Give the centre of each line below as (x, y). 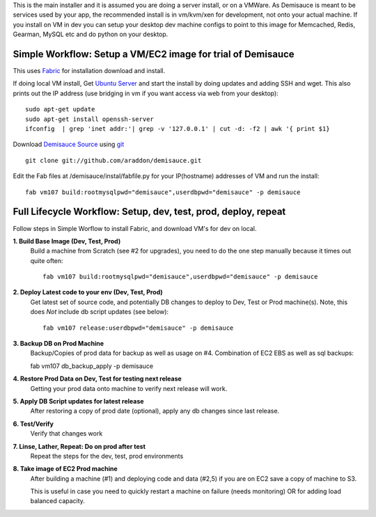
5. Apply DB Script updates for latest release (78, 401)
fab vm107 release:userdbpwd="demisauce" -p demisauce (138, 328)
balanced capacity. (57, 501)
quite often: (47, 260)
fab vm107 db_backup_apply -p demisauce (92, 366)
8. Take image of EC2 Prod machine (65, 469)
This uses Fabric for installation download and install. (89, 71)
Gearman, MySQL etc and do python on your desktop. (91, 34)
